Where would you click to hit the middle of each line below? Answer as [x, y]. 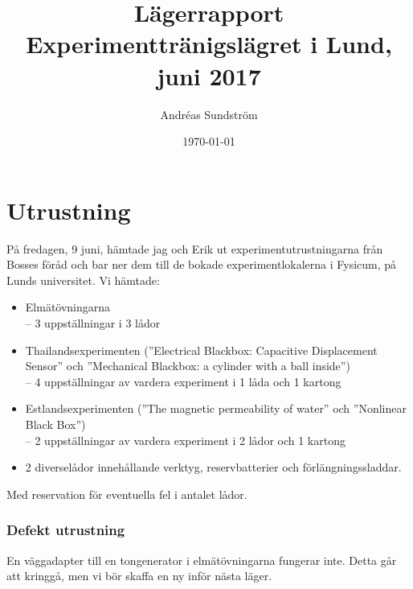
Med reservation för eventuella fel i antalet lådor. [127, 494]
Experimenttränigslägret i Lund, [209, 44]
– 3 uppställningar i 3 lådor [93, 323]
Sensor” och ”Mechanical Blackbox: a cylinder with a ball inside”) [188, 366]
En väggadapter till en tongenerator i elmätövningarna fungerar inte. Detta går [202, 560]
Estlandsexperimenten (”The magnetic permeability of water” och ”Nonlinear [216, 408]
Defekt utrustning [66, 530]
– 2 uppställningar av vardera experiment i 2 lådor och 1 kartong [185, 440]
